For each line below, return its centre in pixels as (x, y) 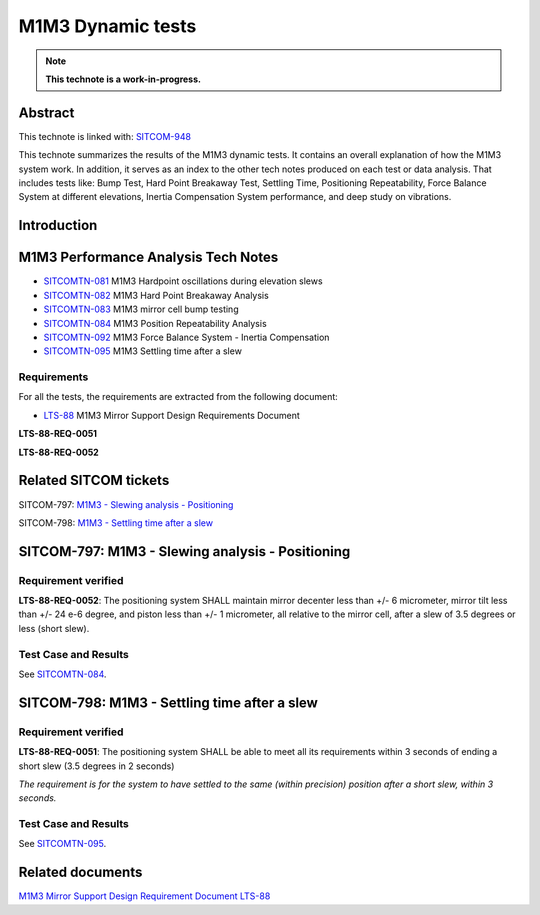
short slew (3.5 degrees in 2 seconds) (96, 766)
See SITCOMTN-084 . (62, 674)
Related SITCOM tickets (94, 480)
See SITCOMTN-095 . (62, 844)
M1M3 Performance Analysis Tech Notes (148, 257)
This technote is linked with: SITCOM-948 (105, 136)
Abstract (46, 112)
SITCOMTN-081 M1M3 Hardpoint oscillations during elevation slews (183, 281)
